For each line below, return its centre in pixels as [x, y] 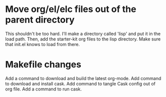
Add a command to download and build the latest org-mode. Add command [83, 78]
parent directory [40, 20]
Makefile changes [43, 65]
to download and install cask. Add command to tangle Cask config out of [80, 83]
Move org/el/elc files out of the [71, 9]
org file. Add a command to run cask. [43, 89]
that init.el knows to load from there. [43, 44]
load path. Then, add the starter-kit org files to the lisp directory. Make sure [83, 39]
